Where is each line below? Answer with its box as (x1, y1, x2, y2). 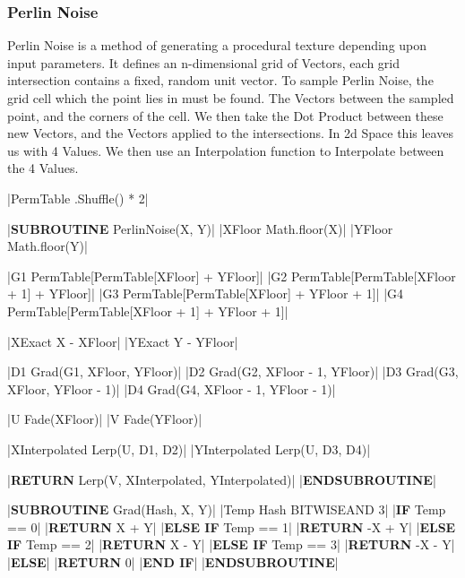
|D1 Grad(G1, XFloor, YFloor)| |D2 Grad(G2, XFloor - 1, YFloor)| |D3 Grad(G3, (7, 362, 459, 381)
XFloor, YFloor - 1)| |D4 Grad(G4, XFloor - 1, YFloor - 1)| (7, 379, 336, 398)
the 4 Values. (7, 159, 79, 177)
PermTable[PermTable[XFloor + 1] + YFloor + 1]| (7, 301, 288, 320)
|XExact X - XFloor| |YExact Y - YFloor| (7, 332, 238, 350)
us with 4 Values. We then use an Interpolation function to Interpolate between (7, 141, 444, 160)
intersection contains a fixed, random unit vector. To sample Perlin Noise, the (7, 71, 434, 90)
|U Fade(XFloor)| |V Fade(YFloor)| (7, 410, 202, 428)
